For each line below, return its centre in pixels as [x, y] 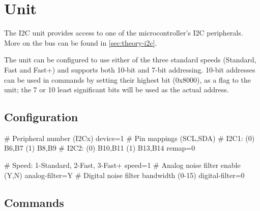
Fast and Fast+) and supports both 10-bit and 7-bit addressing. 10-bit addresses [130, 69]
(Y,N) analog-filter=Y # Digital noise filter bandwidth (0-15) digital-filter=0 [124, 175]
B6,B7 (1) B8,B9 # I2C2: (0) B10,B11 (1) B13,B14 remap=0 [100, 148]
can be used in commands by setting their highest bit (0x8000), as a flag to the [127, 79]
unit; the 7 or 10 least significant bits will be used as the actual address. [117, 90]
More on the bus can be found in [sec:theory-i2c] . [81, 42]
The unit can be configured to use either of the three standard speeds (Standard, [130, 60]
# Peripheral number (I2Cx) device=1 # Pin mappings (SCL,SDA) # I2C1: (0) [129, 138]
